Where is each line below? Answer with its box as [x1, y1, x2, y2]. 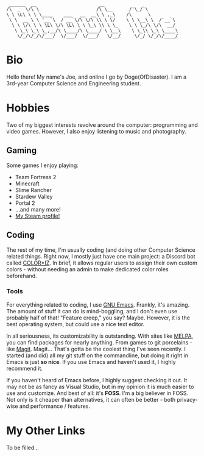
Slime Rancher [15, 186, 52, 193]
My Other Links [6, 424, 85, 437]
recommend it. [6, 365, 43, 372]
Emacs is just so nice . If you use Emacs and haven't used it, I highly [6, 358, 176, 365]
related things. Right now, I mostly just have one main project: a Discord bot [6, 252, 196, 260]
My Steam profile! [15, 212, 60, 219]
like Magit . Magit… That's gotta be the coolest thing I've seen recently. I [6, 345, 186, 352]
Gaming [6, 145, 37, 156]
